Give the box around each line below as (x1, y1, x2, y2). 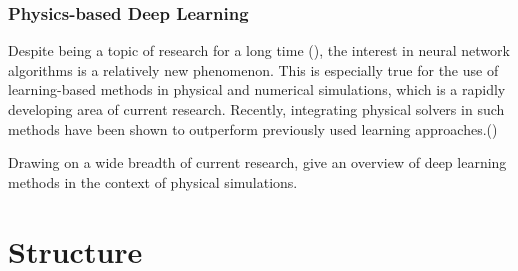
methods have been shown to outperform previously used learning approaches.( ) (8, 118, 498, 139)
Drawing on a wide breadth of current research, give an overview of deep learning (8, 152, 507, 173)
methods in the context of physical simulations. (8, 171, 298, 192)
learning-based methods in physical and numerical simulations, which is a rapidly (8, 79, 506, 100)
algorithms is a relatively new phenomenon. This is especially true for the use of (8, 59, 499, 80)
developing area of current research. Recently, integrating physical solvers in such (8, 99, 505, 119)
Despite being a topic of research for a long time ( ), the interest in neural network (8, 40, 510, 61)
